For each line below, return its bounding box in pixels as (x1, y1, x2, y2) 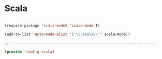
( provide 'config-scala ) (4, 49, 55, 54)
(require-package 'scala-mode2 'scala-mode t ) (4, 23, 100, 28)
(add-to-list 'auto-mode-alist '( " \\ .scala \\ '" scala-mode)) (4, 32, 131, 37)
